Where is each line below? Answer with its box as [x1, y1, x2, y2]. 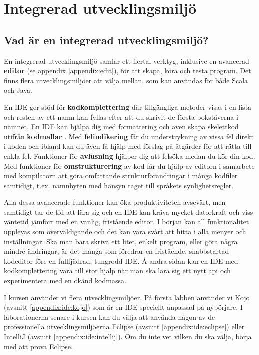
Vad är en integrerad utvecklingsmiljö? [4, 32, 209, 47]
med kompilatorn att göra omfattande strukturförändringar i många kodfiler [4, 170, 238, 181]
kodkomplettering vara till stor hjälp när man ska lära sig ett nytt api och [4, 265, 231, 276]
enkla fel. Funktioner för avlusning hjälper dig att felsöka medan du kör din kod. [4, 150, 255, 161]
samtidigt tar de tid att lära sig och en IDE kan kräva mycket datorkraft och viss [4, 206, 253, 217]
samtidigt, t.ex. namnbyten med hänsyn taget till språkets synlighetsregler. [4, 180, 234, 190]
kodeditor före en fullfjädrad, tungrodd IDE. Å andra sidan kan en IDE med [4, 255, 238, 266]
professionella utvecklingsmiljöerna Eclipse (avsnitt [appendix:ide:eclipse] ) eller [4, 321, 245, 332]
